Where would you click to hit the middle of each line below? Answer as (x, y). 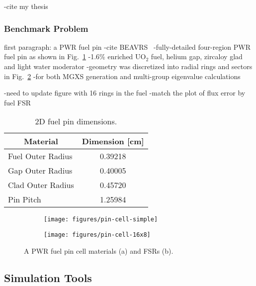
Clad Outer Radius (41, 185)
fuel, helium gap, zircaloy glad (197, 56)
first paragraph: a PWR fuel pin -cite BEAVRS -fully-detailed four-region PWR (127, 47)
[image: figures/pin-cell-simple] (101, 220)
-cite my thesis (26, 6)
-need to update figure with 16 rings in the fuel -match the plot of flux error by (125, 93)
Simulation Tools (48, 277)
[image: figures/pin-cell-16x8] (97, 235)
